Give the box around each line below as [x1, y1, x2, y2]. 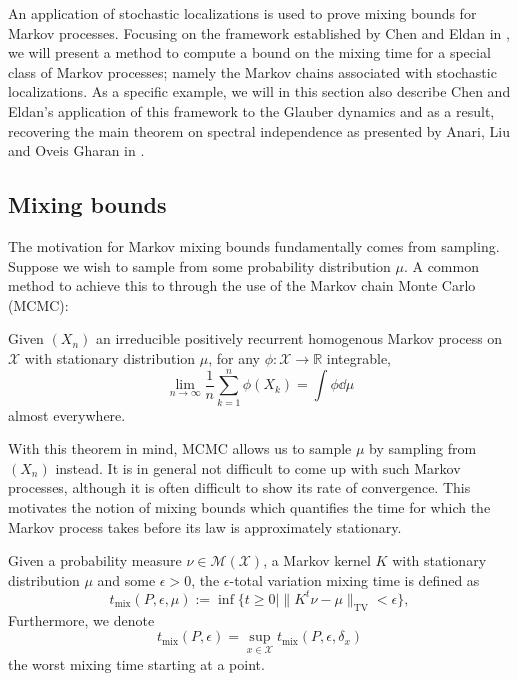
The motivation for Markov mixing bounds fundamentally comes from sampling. [8, 235, 500, 256]
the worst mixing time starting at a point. [8, 653, 265, 674]
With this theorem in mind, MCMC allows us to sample [8, 438, 352, 459]
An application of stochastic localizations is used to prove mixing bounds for [8, 3, 477, 23]
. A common [403, 255, 479, 276]
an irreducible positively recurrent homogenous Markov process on [95, 328, 503, 349]
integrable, [326, 347, 391, 368]
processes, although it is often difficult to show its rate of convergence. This [8, 477, 471, 498]
